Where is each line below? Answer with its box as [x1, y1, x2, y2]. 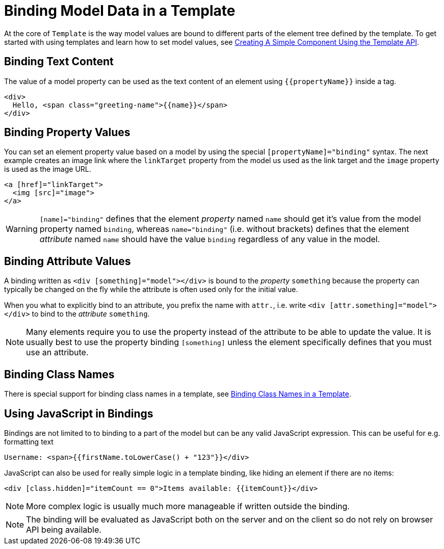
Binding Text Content [4, 55, 114, 68]
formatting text [4, 437, 54, 446]
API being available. [26, 524, 101, 535]
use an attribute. [26, 347, 89, 358]
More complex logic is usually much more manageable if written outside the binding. [26, 501, 350, 511]
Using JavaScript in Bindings [4, 407, 153, 420]
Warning [6, 224, 38, 234]
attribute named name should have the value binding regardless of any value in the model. [39, 234, 380, 245]
